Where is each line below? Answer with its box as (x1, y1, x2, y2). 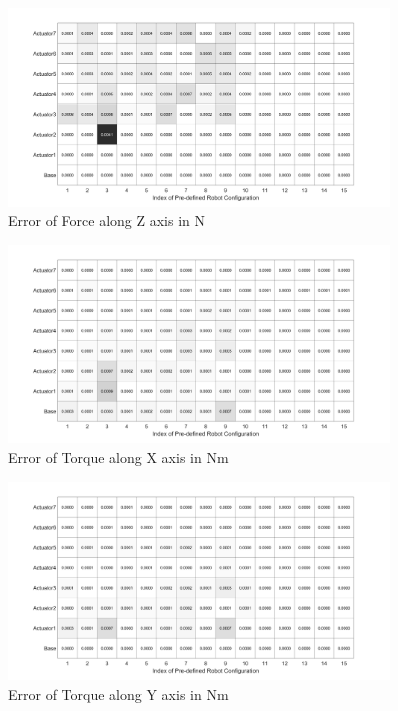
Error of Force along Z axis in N (8, 210, 206, 231)
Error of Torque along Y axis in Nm (8, 683, 229, 704)
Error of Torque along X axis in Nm (8, 447, 229, 467)
